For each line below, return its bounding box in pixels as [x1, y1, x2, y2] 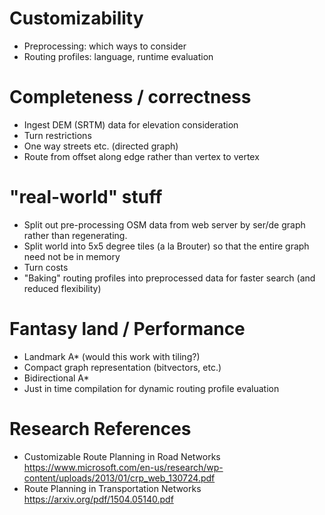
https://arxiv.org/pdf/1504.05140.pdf [23, 493, 174, 505]
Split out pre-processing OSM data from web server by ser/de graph [23, 218, 306, 231]
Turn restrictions [23, 129, 92, 141]
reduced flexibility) [23, 282, 102, 294]
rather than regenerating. [23, 229, 128, 241]
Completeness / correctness [9, 86, 252, 109]
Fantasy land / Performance [9, 318, 246, 340]
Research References [9, 417, 192, 440]
